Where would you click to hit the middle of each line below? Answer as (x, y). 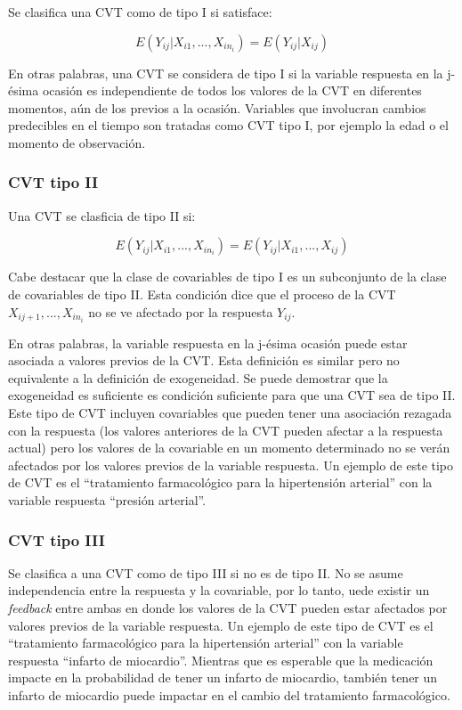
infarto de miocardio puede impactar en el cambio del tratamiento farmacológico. (229, 694)
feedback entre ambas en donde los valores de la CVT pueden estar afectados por (228, 608)
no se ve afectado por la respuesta (181, 311)
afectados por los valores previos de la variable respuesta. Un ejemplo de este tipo (231, 465)
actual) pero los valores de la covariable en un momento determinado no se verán (229, 448)
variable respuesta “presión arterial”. (107, 500)
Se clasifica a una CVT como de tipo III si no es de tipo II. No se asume (206, 572)
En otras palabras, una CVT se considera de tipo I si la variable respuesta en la (226, 73)
